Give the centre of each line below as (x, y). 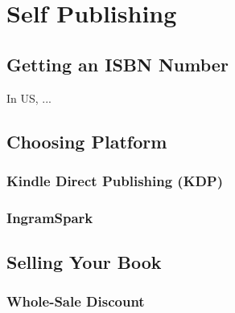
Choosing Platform (87, 141)
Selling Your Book (84, 262)
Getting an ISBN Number (117, 64)
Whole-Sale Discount (76, 301)
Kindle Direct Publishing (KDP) (115, 180)
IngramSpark (50, 217)
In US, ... (29, 98)
